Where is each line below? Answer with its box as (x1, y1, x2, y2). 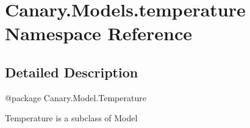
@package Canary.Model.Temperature (5, 91, 146, 104)
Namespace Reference (5, 21, 192, 46)
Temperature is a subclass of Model (5, 112, 138, 124)
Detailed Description (5, 62, 138, 81)
